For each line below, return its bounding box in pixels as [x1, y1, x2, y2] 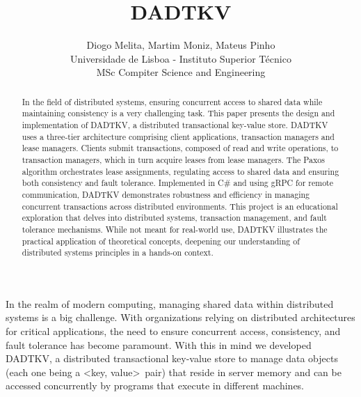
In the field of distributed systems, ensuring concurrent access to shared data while [22, 95, 323, 107]
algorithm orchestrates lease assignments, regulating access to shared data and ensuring [22, 165, 339, 177]
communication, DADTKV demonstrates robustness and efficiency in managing [22, 188, 310, 200]
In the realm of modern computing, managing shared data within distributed [6, 296, 334, 311]
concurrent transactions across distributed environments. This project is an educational [22, 200, 338, 212]
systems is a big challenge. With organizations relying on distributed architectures [6, 310, 355, 325]
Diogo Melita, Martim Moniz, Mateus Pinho [86, 38, 275, 52]
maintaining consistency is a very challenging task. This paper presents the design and [22, 107, 335, 119]
